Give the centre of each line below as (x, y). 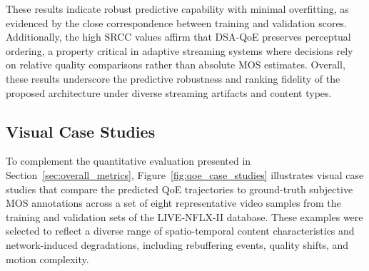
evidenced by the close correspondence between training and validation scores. (176, 22)
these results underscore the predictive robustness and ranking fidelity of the (173, 78)
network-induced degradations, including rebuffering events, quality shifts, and (177, 244)
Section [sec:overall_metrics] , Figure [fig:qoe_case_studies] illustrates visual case (185, 174)
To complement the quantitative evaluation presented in (128, 161)
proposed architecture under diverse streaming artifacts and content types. (169, 92)
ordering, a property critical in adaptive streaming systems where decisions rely (180, 50)
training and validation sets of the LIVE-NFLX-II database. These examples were (184, 216)
